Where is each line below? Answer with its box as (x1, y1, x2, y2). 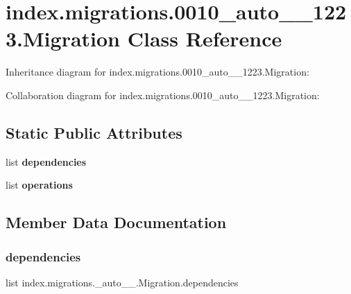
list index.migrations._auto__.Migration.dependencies (6, 275, 239, 289)
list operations (6, 178, 73, 192)
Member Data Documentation (6, 211, 227, 233)
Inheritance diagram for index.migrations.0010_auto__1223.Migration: (6, 64, 309, 79)
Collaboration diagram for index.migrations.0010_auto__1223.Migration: (6, 87, 320, 102)
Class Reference (127, 24, 282, 53)
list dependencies (6, 154, 87, 168)
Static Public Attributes (6, 121, 182, 143)
